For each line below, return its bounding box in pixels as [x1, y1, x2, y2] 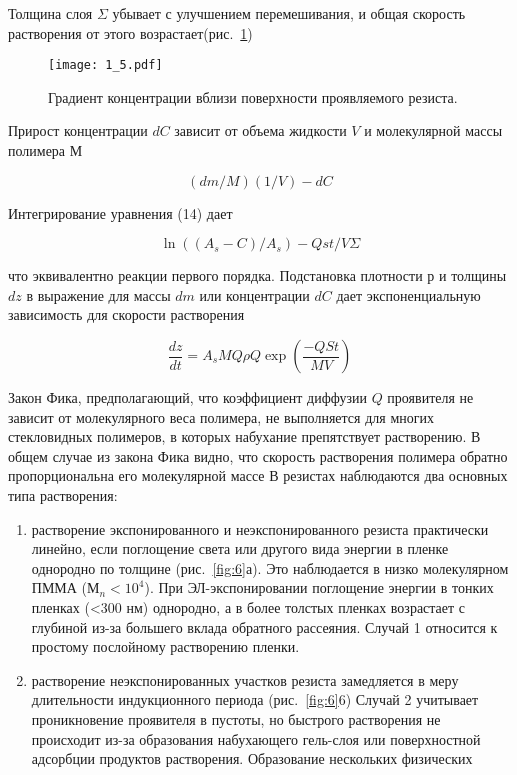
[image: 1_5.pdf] [48, 58, 163, 73]
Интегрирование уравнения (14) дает [8, 202, 233, 223]
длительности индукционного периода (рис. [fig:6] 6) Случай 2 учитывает [31, 689, 479, 710]
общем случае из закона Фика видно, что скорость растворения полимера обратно [8, 445, 508, 466]
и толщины [439, 265, 507, 286]
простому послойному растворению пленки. [31, 636, 300, 657]
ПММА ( [31, 577, 88, 598]
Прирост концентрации [8, 120, 148, 141]
